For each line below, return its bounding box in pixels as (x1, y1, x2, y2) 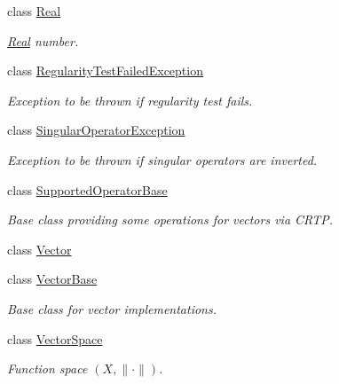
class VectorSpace (7, 329, 103, 348)
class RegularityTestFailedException (7, 61, 203, 80)
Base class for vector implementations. (7, 299, 217, 317)
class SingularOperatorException (7, 121, 185, 139)
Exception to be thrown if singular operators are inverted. (7, 150, 318, 168)
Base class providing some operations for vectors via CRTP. (7, 210, 334, 229)
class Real (7, 2, 61, 20)
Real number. (7, 31, 79, 50)
